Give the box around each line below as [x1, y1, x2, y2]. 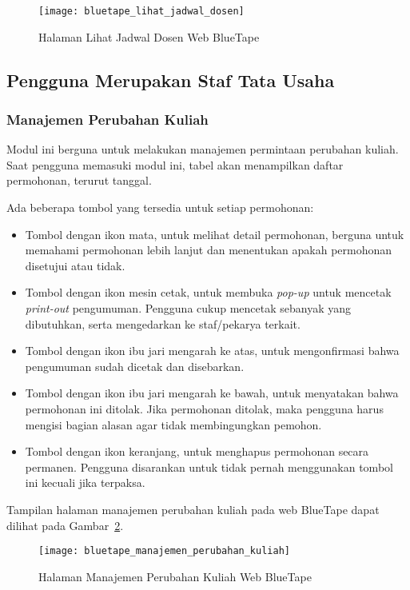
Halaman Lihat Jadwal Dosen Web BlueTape [38, 28, 260, 45]
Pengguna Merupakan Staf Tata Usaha [6, 67, 335, 92]
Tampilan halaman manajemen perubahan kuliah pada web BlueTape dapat [6, 500, 380, 517]
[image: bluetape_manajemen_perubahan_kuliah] [38, 545, 290, 557]
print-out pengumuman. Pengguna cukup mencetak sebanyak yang [25, 300, 352, 316]
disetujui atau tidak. [25, 257, 125, 273]
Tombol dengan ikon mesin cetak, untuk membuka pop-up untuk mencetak [25, 284, 392, 301]
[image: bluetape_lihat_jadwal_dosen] [38, 6, 245, 17]
